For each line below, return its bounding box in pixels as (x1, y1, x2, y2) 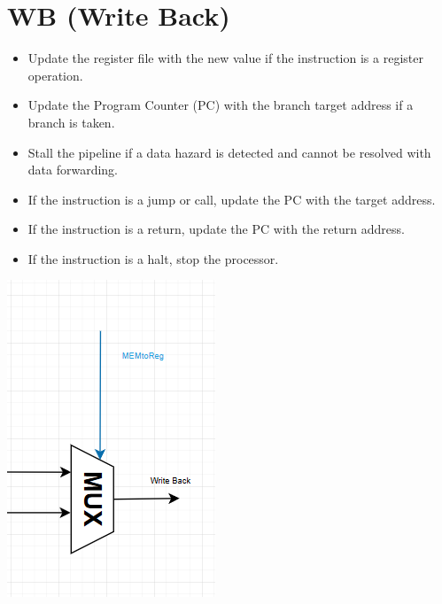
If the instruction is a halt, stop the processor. (27, 249, 279, 267)
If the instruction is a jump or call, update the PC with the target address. (27, 190, 436, 208)
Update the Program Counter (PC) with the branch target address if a (27, 96, 414, 114)
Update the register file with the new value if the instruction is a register (27, 49, 423, 67)
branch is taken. (27, 112, 115, 131)
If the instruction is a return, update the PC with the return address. (27, 220, 405, 238)
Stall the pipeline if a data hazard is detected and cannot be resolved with (27, 143, 431, 161)
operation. (27, 66, 83, 84)
